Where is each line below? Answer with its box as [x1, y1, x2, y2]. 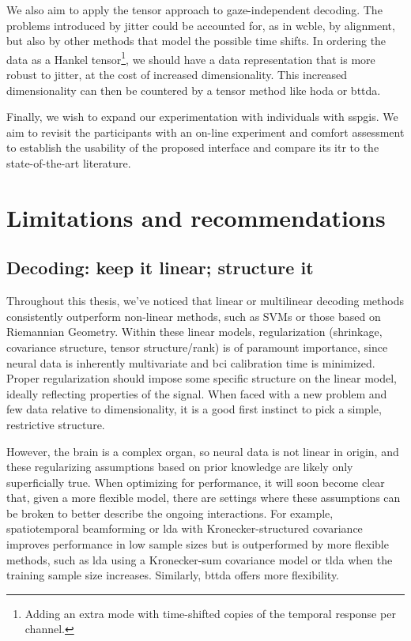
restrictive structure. [6, 416, 105, 432]
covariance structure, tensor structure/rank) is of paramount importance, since [6, 338, 388, 355]
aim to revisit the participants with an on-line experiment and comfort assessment [6, 123, 405, 140]
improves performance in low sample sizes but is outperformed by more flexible [6, 536, 389, 552]
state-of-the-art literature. [6, 155, 131, 171]
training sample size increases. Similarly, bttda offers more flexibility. [6, 567, 339, 583]
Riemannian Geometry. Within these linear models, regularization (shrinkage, [6, 323, 383, 340]
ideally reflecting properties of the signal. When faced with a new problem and [6, 385, 387, 402]
